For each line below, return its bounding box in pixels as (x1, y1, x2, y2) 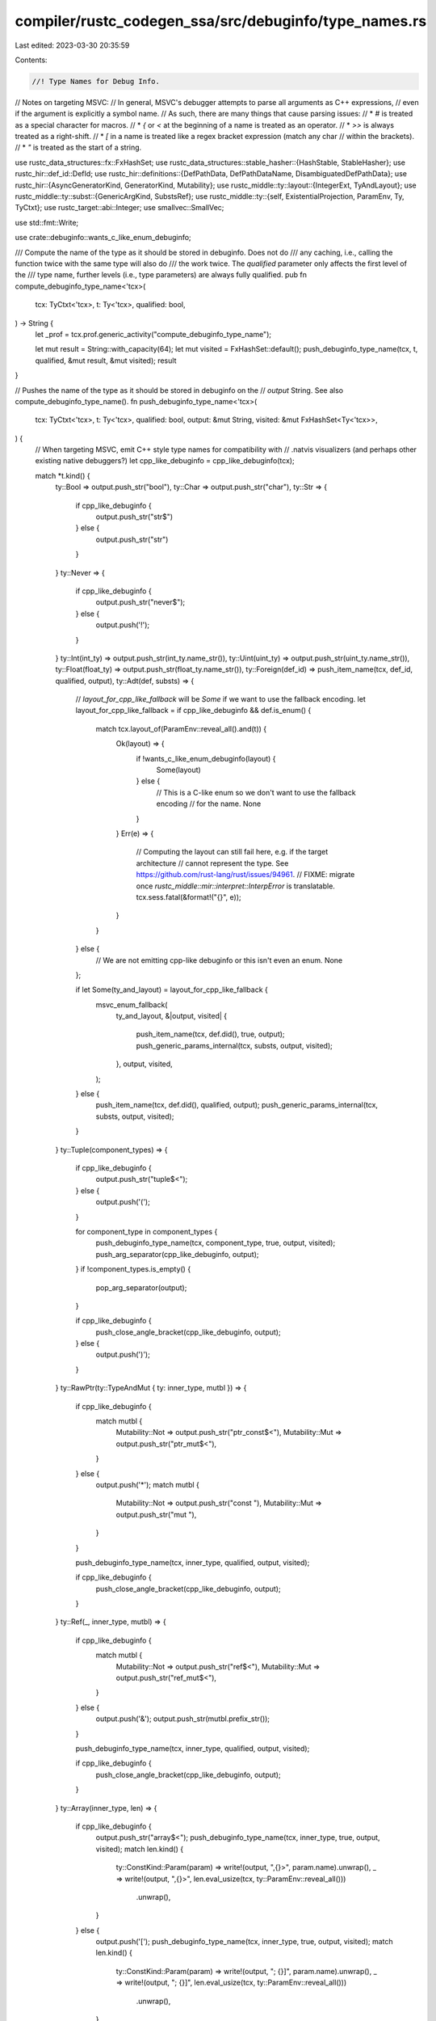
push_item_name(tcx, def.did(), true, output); (136, 1029, 286, 1039)
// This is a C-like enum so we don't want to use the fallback (156, 787, 356, 797)
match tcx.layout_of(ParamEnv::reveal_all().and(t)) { (95, 724, 267, 733)
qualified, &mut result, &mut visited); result (35, 356, 177, 365)
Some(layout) (156, 765, 201, 775)
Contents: (15, 55, 48, 65)
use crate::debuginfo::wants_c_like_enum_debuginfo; (15, 233, 191, 243)
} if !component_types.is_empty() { (75, 1264, 191, 1274)
